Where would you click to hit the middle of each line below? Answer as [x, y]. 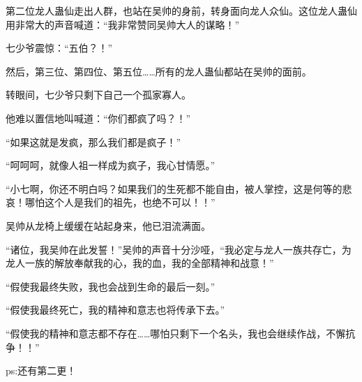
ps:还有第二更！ [41, 370]
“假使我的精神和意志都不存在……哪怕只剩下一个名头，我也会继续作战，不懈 [176, 333]
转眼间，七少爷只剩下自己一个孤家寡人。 [98, 95]
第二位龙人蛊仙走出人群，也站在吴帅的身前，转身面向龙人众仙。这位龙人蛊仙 [181, 10]
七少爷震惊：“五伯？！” [59, 48]
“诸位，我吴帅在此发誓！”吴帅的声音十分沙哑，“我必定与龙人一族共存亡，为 [179, 249]
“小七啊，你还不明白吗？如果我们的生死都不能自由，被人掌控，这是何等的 [174, 188]
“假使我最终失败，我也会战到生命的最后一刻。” [111, 286]
